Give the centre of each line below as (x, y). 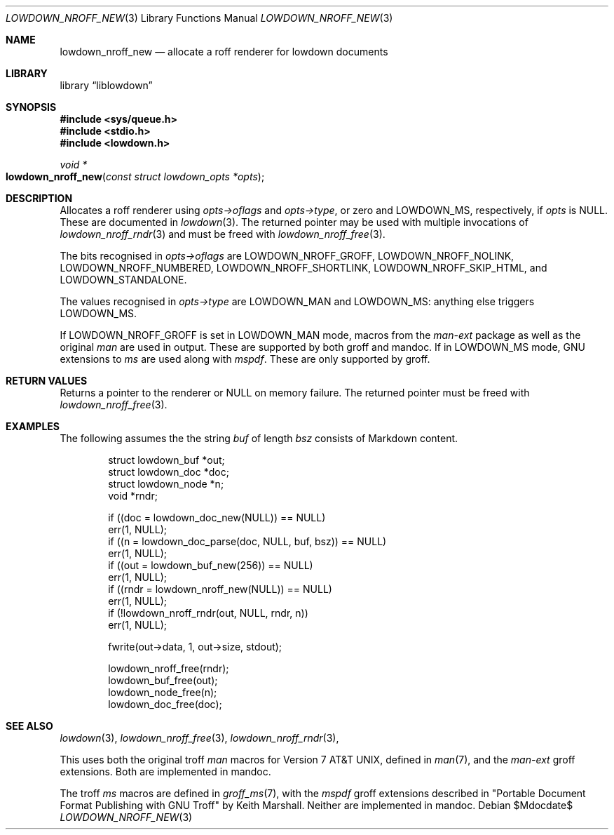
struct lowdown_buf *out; (166, 460)
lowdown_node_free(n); (163, 692)
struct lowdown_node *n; (166, 484)
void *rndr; (133, 496)
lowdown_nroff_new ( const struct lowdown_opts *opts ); (135, 176)
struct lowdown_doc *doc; (169, 472)
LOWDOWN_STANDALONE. (123, 280)
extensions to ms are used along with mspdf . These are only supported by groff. (245, 359)
